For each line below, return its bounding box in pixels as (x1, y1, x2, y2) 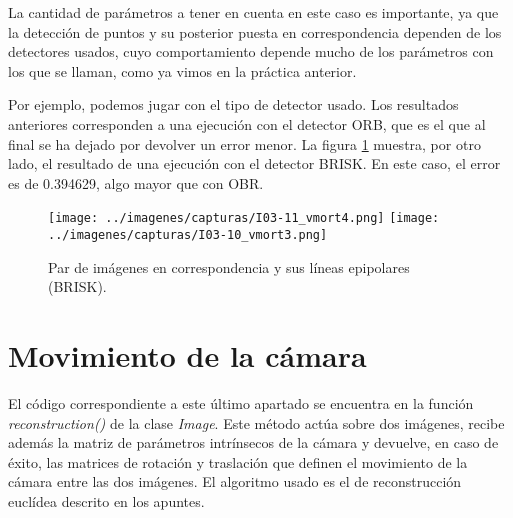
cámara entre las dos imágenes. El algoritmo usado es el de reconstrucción (8, 471, 462, 492)
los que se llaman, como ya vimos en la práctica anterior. (8, 60, 357, 81)
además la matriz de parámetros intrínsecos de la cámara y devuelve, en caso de (8, 432, 499, 453)
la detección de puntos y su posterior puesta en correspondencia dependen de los (8, 21, 502, 42)
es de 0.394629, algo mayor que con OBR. (8, 172, 264, 193)
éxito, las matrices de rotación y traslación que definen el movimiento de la (8, 451, 468, 472)
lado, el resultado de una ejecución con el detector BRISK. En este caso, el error (8, 153, 501, 174)
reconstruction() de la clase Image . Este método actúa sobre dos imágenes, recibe (8, 412, 505, 433)
